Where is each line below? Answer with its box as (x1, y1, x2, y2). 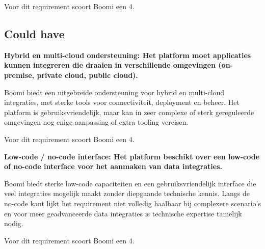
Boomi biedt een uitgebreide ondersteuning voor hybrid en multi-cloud (4, 87, 225, 97)
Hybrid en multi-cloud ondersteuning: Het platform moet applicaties (4, 49, 251, 60)
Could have (4, 25, 65, 41)
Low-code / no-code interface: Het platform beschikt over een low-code (4, 151, 260, 161)
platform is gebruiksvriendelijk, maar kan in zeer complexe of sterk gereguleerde (4, 106, 254, 117)
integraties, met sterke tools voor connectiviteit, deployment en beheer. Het (4, 97, 240, 107)
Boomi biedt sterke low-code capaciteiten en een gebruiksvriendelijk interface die (4, 178, 256, 188)
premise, (4, 69, 35, 80)
